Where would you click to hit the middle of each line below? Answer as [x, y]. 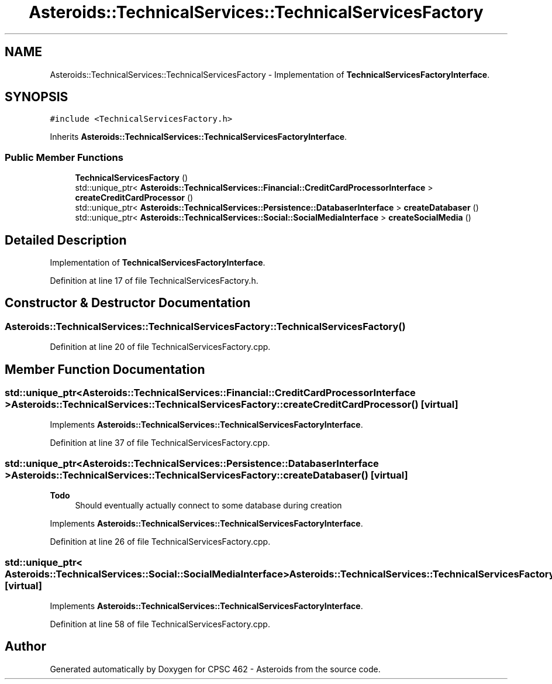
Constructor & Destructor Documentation [128, 303]
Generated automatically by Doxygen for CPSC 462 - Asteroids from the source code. [215, 669]
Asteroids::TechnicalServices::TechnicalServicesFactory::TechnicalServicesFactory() [205, 326]
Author [25, 647]
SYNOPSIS [37, 97]
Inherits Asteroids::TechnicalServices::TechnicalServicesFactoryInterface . [199, 137]
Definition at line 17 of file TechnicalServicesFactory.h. [154, 281]
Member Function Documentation [105, 369]
